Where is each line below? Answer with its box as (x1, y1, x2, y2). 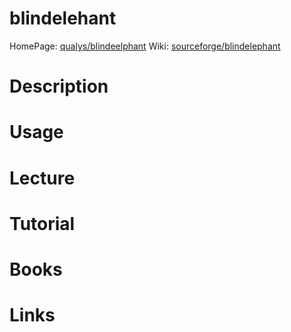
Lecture (9, 167, 76, 189)
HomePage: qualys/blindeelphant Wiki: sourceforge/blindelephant (9, 40, 281, 52)
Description (9, 75, 109, 98)
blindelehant (9, 7, 117, 30)
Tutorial (9, 212, 76, 235)
